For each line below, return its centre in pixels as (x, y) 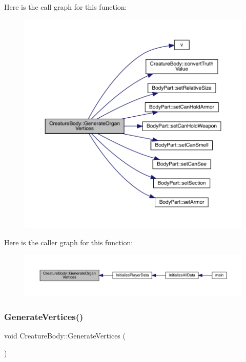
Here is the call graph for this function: (66, 7)
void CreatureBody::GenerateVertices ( (65, 336)
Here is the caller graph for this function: (69, 242)
